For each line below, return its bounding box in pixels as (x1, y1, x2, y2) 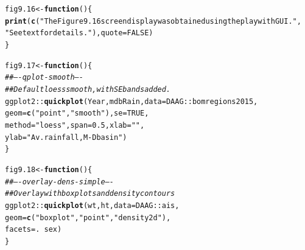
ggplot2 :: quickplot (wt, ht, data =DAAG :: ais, (5, 201, 180, 210)
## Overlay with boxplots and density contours (5, 189, 175, 198)
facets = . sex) (5, 225, 62, 234)
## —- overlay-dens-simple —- (5, 177, 114, 186)
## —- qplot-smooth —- (5, 73, 83, 82)
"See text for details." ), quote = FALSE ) (5, 29, 153, 38)
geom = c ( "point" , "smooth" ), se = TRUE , (5, 109, 149, 118)
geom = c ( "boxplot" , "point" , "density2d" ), (5, 213, 171, 222)
